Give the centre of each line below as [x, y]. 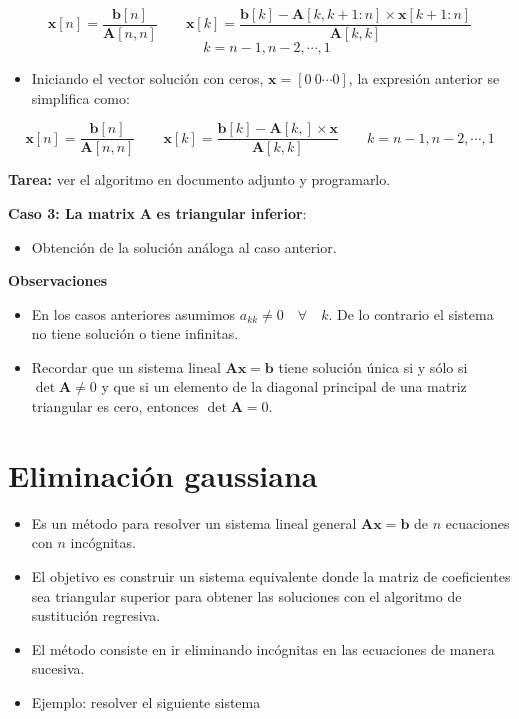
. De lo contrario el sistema [411, 313]
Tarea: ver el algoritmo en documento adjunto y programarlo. [199, 179]
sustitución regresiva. [96, 615]
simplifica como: [80, 97]
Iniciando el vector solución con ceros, [147, 78]
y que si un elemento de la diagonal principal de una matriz [284, 386]
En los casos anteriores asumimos [133, 313]
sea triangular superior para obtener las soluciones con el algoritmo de [246, 595]
